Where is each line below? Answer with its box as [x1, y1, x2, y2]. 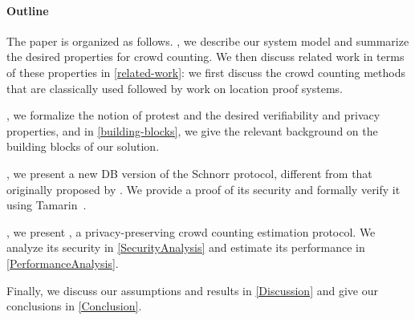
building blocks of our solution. [6, 138, 160, 155]
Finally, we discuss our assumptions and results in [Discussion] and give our [6, 282, 378, 298]
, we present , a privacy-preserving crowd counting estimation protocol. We [6, 223, 376, 240]
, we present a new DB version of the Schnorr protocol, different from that [6, 164, 372, 181]
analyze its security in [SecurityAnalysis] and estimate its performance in [6, 239, 365, 256]
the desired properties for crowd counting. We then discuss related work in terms [6, 48, 405, 65]
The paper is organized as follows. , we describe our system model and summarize [6, 32, 409, 49]
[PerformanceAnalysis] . [6, 254, 119, 271]
